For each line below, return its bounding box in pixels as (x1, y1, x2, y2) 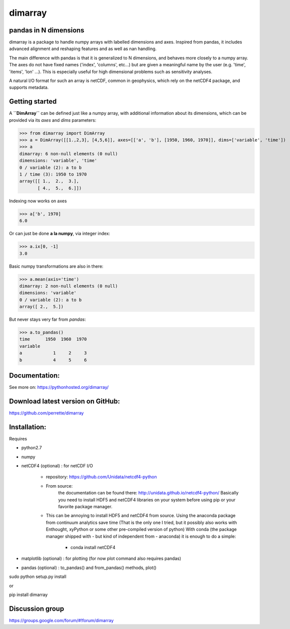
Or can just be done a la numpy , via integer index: (9, 231, 110, 237)
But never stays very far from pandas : (9, 317, 86, 323)
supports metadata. (9, 84, 49, 90)
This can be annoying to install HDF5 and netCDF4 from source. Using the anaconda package (46, 513, 236, 519)
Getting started (9, 97, 57, 106)
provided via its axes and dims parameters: (9, 117, 97, 123)
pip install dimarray (9, 592, 48, 598)
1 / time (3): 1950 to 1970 (19, 172, 87, 177)
